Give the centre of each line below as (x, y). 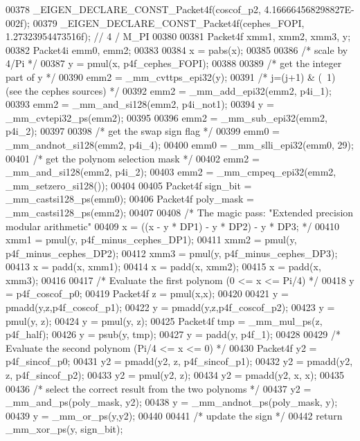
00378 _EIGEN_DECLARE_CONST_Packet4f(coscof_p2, (133, 9)
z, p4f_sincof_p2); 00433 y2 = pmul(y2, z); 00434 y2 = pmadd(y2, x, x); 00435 (175, 375)
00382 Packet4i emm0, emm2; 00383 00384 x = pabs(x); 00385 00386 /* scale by (177, 49)
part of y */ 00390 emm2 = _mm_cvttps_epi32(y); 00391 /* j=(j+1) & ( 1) (171, 76)
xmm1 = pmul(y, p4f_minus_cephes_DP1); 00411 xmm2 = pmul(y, (151, 240)
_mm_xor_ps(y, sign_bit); (64, 429)
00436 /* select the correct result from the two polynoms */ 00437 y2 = (159, 388)
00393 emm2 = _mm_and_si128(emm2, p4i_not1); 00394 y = (140, 104)
